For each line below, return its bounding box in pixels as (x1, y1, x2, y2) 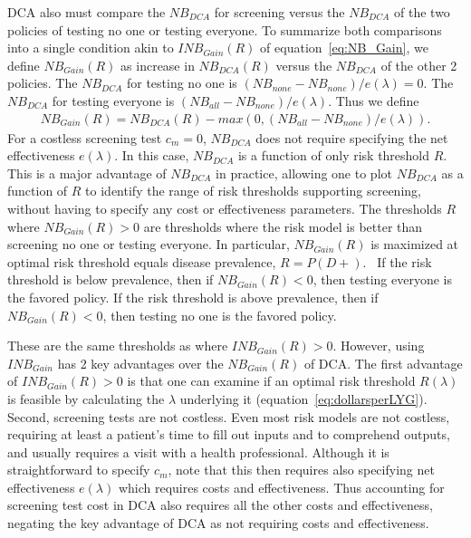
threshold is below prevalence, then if (7, 270, 214, 289)
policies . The (7, 73, 78, 92)
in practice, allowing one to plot (216, 163, 392, 182)
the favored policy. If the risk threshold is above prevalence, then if (7, 287, 379, 306)
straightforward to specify (7, 460, 150, 479)
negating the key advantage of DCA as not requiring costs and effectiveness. (7, 514, 429, 533)
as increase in (120, 55, 195, 74)
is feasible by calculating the (7, 389, 165, 408)
